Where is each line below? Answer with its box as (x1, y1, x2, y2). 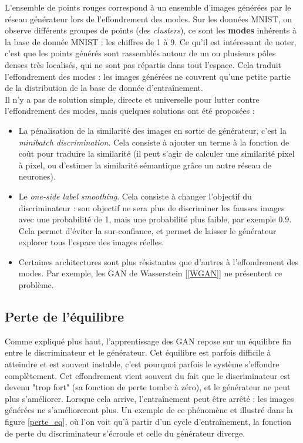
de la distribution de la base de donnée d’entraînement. (5, 82, 203, 94)
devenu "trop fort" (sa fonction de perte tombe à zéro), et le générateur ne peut (5, 381, 291, 393)
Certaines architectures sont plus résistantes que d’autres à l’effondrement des (18, 255, 298, 268)
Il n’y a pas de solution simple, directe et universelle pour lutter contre (5, 93, 260, 105)
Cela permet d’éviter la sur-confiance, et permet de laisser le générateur (18, 224, 277, 236)
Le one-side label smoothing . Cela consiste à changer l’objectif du (18, 190, 252, 202)
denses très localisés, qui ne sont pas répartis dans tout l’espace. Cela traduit (5, 58, 282, 70)
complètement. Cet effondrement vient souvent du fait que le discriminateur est (5, 369, 291, 381)
